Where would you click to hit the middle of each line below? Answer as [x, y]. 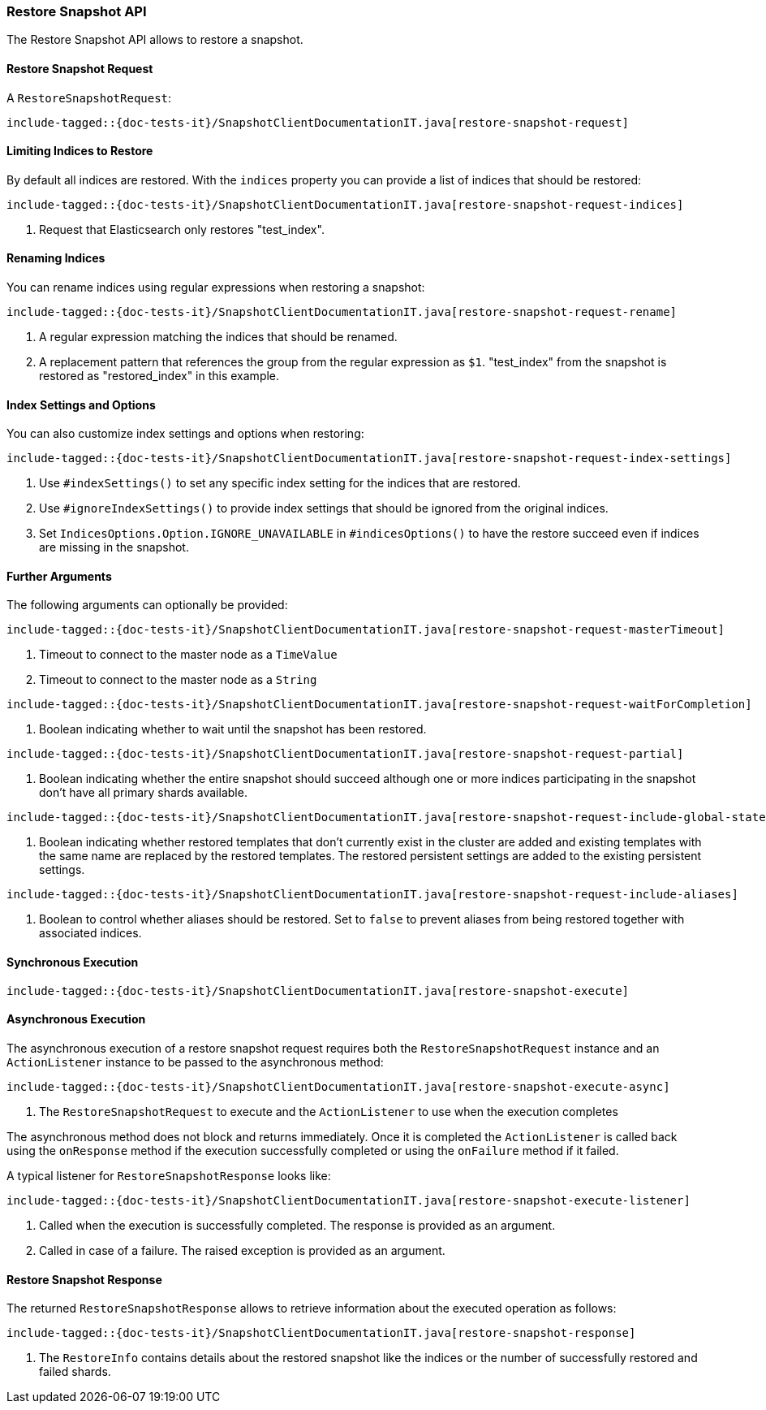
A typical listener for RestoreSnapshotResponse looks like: [169, 1175]
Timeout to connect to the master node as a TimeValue [188, 655]
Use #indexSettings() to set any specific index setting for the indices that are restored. [280, 483]
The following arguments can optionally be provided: [147, 605]
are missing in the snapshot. [114, 547]
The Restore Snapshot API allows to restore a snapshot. [155, 40]
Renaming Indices [56, 258]
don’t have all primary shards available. [143, 793]
